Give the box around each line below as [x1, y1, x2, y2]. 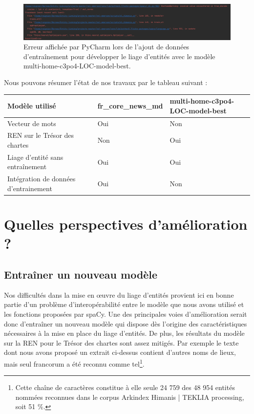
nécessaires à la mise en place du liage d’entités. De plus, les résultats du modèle [4, 328, 245, 338]
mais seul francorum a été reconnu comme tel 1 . [4, 357, 145, 369]
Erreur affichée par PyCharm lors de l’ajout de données [23, 42, 190, 52]
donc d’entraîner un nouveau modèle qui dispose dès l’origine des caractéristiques [4, 318, 247, 328]
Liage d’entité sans [7, 152, 63, 162]
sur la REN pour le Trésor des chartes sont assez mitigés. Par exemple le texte [4, 337, 239, 348]
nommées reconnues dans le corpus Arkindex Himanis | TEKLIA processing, [15, 392, 244, 402]
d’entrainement [7, 183, 52, 193]
